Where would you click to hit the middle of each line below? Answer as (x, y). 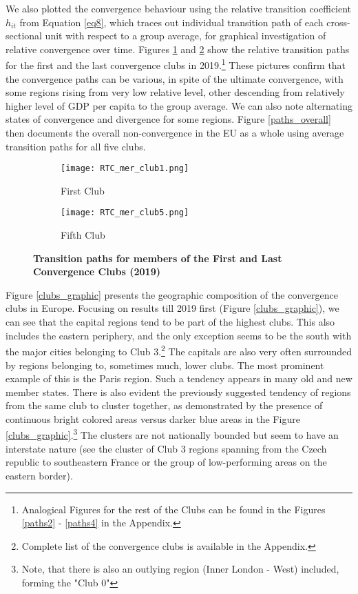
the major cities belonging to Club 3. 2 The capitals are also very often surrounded (179, 350)
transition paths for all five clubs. (76, 146)
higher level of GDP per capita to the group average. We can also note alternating (179, 105)
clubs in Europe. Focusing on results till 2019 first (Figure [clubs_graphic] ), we (172, 308)
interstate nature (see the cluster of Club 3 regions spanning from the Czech (166, 448)
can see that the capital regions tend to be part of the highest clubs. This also (170, 322)
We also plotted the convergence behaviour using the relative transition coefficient (179, 8)
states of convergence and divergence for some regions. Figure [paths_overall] (168, 119)
